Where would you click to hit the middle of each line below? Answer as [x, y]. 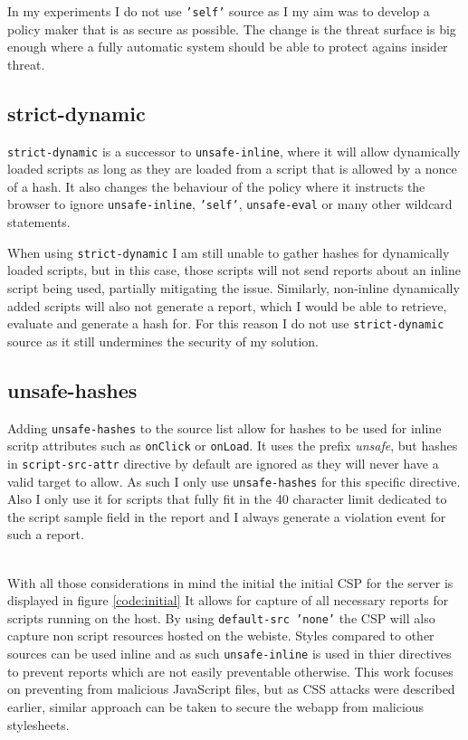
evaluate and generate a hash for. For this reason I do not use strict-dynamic [226, 323]
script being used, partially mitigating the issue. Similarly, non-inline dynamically [234, 287]
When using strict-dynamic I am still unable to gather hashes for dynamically [229, 252]
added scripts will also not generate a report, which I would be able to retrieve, [227, 305]
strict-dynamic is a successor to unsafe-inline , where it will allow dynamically [234, 151]
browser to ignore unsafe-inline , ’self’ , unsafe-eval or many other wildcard [230, 204]
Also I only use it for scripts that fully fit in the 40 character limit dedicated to [227, 499]
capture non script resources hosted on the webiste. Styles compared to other [221, 636]
